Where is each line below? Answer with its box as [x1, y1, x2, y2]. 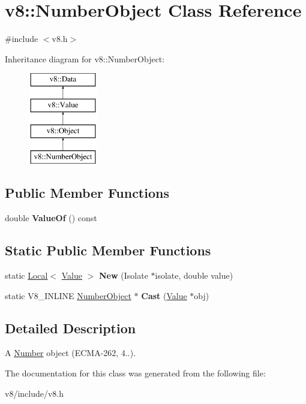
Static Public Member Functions [5, 241, 211, 260]
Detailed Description [5, 318, 136, 337]
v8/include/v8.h [5, 387, 64, 399]
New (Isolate [99, 269, 148, 282]
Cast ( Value [141, 289, 187, 302]
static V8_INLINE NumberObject [5, 289, 131, 302]
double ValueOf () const [5, 212, 97, 224]
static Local [5, 269, 48, 282]
